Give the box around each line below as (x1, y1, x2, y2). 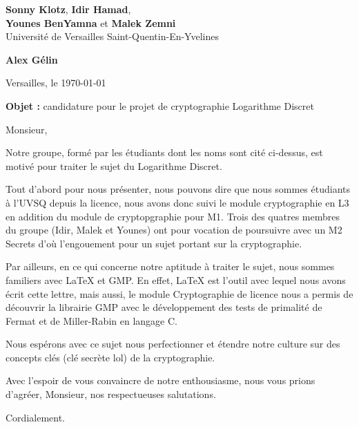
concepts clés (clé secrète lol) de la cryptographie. (6, 350, 215, 364)
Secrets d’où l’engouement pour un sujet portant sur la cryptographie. (6, 236, 302, 250)
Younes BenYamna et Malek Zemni (6, 15, 176, 30)
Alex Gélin (6, 52, 58, 66)
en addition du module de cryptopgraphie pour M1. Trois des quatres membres (6, 209, 340, 223)
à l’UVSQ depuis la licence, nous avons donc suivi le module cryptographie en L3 (6, 195, 349, 209)
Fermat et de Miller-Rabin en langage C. (6, 313, 177, 328)
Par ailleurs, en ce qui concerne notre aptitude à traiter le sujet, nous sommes (6, 259, 335, 274)
